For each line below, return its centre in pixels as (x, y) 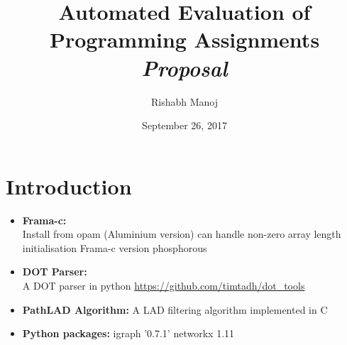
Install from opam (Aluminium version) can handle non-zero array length (182, 234)
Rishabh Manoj (184, 101)
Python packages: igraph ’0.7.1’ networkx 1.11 (128, 333)
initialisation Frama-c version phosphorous (115, 247)
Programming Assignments (184, 39)
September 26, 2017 (184, 125)
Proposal (184, 67)
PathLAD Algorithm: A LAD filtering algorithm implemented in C (175, 309)
